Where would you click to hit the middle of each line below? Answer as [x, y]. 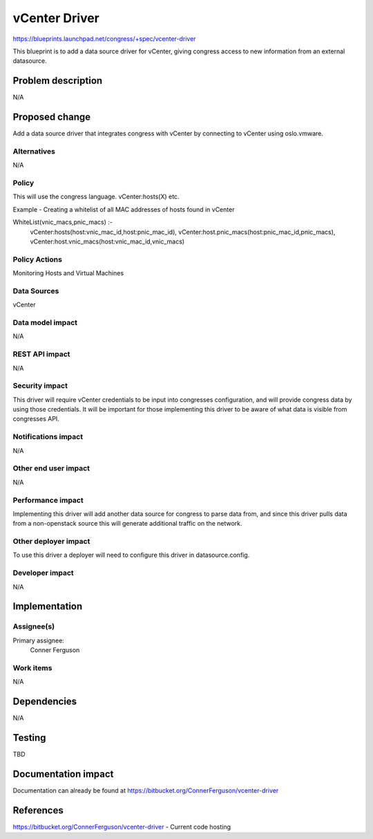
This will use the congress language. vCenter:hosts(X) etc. [96, 196]
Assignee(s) [34, 627]
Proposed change [52, 117]
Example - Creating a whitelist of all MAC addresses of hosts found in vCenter [124, 209]
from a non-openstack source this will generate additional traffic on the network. [127, 524]
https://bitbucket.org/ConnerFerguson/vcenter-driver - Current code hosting [122, 827]
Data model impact [45, 323]
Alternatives [34, 151]
